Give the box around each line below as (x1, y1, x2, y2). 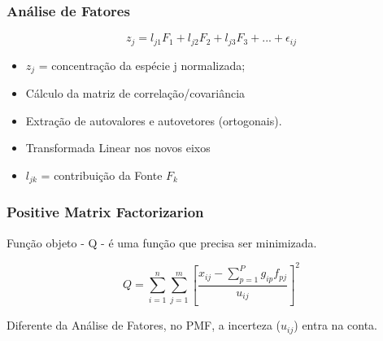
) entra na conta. (294, 317, 377, 334)
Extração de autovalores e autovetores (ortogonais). (25, 111, 282, 129)
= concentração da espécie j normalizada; (38, 56, 246, 73)
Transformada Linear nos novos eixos (25, 139, 211, 156)
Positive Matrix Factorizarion (7, 202, 204, 222)
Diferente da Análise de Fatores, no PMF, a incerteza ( (7, 317, 281, 334)
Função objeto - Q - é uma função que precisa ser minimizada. (7, 234, 317, 251)
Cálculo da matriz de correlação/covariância (25, 85, 246, 102)
